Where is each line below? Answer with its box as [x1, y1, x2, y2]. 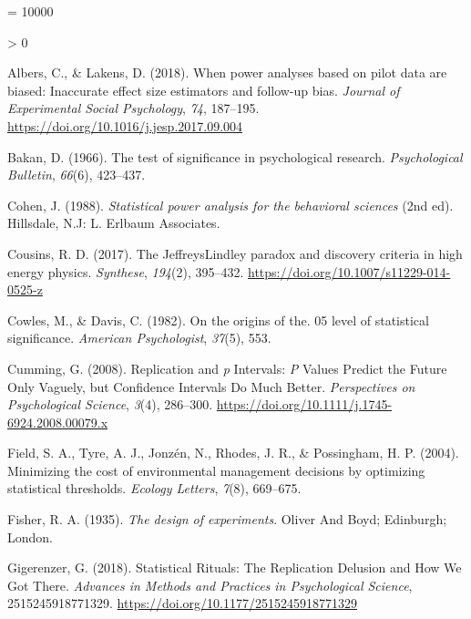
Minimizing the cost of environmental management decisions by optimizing [7, 460, 425, 480]
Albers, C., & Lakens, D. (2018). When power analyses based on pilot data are [7, 63, 447, 82]
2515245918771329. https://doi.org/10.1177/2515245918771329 [7, 593, 357, 613]
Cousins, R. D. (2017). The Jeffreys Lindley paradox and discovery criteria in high [7, 243, 463, 263]
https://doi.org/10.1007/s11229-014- [248, 262, 451, 281]
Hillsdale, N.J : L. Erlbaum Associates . [7, 213, 220, 232]
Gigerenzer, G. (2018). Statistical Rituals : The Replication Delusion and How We [7, 558, 462, 577]
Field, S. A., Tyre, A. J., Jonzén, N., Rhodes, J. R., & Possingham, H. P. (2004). [7, 443, 459, 462]
